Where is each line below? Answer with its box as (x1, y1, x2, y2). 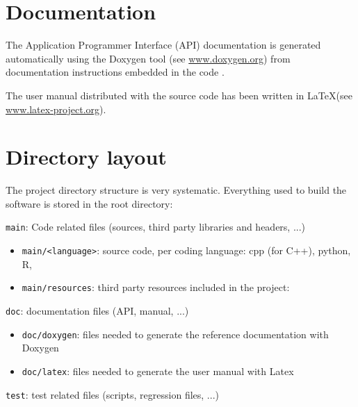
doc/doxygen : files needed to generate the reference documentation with (22, 326, 329, 341)
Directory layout (6, 142, 167, 171)
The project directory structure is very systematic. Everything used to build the (6, 183, 347, 197)
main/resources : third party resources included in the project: (22, 280, 290, 294)
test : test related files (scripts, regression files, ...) (6, 387, 219, 401)
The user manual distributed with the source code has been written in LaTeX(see (6, 88, 352, 102)
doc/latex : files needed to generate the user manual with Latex (22, 363, 294, 378)
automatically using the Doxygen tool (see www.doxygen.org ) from (6, 51, 291, 65)
